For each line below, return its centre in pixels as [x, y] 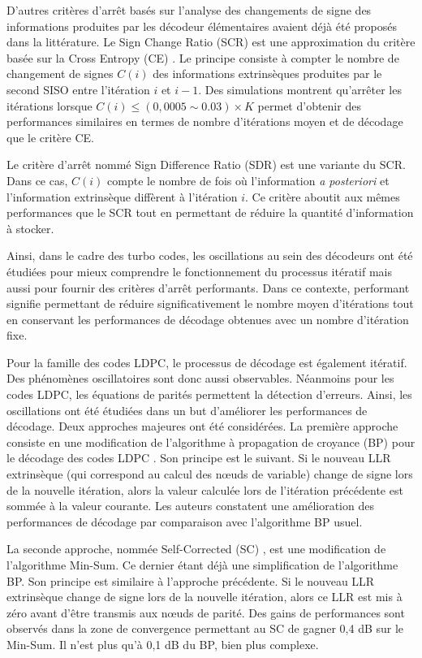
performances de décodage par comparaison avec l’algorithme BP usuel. [185, 521]
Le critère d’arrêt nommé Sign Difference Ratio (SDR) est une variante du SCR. [206, 164]
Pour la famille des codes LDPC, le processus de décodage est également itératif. [207, 362]
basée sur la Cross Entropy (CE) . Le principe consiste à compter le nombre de [203, 57]
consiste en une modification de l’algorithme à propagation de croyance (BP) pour [211, 442]
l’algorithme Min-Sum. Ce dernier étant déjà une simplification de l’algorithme [202, 565]
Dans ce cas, [37, 180]
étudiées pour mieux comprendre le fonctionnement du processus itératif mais [200, 271]
